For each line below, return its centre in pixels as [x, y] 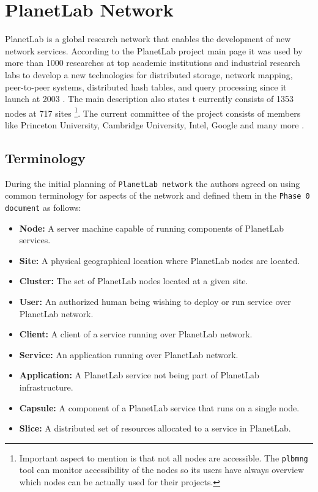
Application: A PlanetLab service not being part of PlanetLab [139, 375]
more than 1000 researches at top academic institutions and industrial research [153, 63]
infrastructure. [46, 387]
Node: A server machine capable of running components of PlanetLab [152, 228]
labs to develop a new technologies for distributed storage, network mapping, [149, 74]
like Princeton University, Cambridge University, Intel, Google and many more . [155, 124]
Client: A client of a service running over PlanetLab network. [136, 334]
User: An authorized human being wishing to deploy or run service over [155, 302]
